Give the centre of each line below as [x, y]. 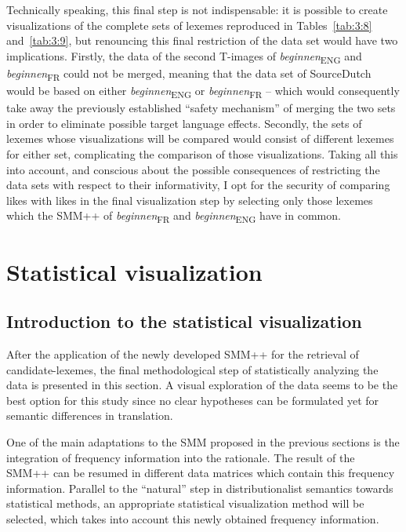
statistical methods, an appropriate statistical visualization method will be [185, 503]
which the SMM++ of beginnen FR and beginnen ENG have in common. [174, 217]
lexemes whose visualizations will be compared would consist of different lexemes [200, 138]
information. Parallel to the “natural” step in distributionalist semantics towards [200, 488]
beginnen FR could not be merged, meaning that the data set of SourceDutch [189, 74]
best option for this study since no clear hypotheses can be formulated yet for [193, 400]
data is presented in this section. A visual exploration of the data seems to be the [202, 385]
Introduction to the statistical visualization [184, 321]
